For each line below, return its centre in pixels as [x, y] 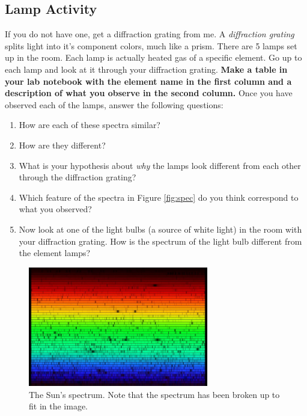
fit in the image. [58, 406]
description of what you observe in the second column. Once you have [149, 93]
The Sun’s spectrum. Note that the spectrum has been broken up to [154, 394]
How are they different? [62, 145]
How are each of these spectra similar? [90, 125]
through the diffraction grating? [78, 177]
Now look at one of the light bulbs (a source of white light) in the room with [160, 229]
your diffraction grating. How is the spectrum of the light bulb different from [160, 241]
